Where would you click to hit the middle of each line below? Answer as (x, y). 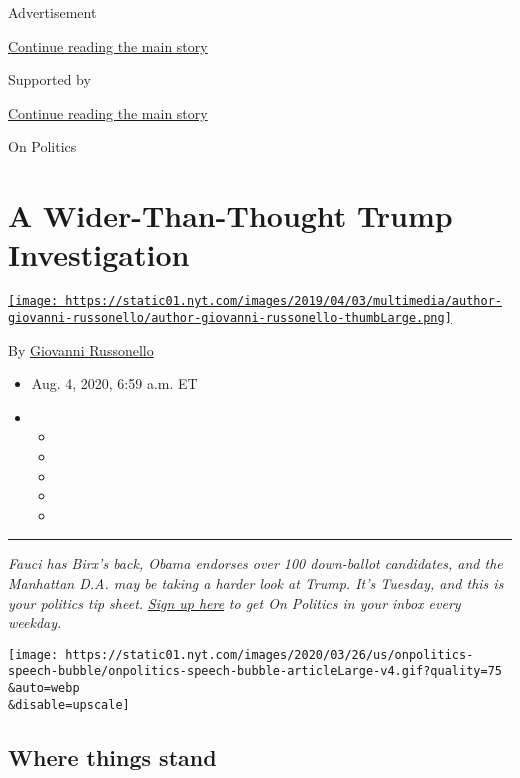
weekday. (35, 622)
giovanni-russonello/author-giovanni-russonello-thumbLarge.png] (230, 317)
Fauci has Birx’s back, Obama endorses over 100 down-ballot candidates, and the (255, 563)
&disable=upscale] (69, 704)
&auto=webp (44, 688)
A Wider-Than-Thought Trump (230, 215)
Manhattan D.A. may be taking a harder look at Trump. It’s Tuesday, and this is (256, 582)
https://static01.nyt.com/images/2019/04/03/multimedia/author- (283, 301)
